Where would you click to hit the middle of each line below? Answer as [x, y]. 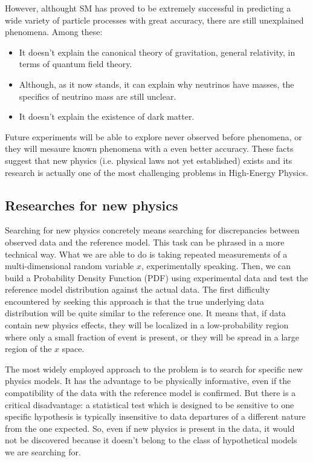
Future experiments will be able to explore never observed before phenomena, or [153, 136]
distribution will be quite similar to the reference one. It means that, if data [146, 313]
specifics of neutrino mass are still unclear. [98, 96]
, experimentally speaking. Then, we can [216, 266]
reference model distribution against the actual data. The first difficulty [137, 289]
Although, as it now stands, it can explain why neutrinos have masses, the [156, 84]
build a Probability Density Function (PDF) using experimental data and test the [156, 277]
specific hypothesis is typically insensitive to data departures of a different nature [155, 416]
